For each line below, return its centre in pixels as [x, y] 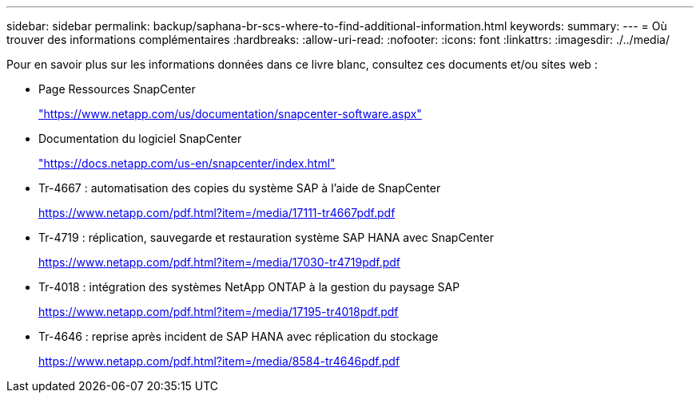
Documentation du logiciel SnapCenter [140, 138]
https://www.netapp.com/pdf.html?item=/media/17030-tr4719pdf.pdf [220, 262]
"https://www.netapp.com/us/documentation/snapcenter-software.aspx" [230, 114]
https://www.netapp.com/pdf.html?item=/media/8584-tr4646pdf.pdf [219, 361]
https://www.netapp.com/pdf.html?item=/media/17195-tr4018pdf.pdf [219, 312]
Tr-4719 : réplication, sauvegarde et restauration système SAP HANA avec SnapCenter [266, 237]
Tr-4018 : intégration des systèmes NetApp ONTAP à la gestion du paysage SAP [249, 287]
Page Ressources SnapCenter [117, 89]
